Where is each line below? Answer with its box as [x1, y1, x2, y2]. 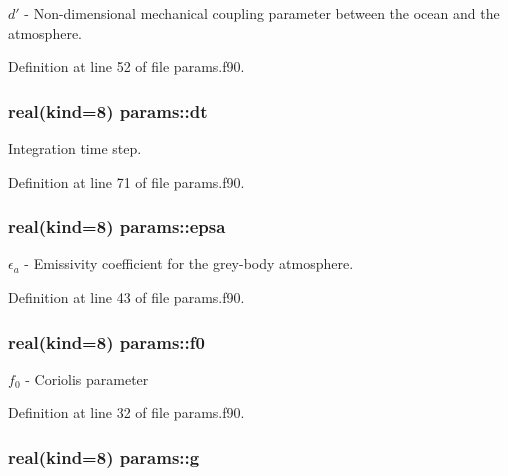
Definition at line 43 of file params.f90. [8, 287, 245, 307]
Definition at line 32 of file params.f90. [8, 402, 245, 423]
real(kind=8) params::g [8, 444, 200, 469]
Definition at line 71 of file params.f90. [8, 171, 245, 192]
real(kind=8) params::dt [8, 98, 208, 123]
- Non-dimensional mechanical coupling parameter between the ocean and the [24, 3, 500, 23]
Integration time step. [8, 138, 142, 158]
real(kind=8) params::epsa [8, 214, 226, 239]
